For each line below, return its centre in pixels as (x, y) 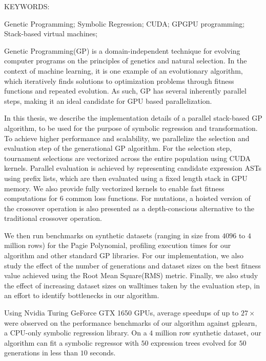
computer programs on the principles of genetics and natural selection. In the (126, 61)
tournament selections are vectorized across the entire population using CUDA (128, 158)
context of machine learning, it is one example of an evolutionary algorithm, (124, 70)
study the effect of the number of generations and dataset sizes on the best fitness (132, 265)
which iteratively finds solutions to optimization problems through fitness (119, 81)
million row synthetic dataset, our (208, 333)
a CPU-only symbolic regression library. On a (76, 333)
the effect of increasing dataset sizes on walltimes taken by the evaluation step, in (132, 285)
